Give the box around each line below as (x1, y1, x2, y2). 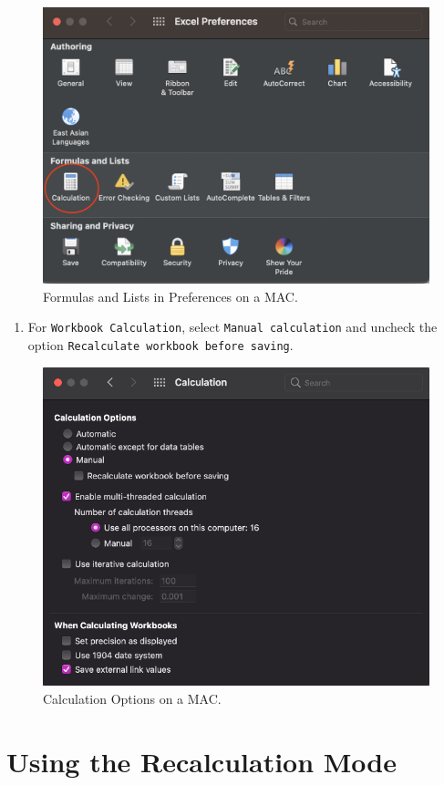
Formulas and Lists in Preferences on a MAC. (43, 286, 298, 305)
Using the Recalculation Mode (6, 742, 398, 780)
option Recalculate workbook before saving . (27, 335, 294, 354)
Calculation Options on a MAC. (43, 688, 222, 708)
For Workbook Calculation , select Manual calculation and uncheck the (27, 317, 438, 336)
